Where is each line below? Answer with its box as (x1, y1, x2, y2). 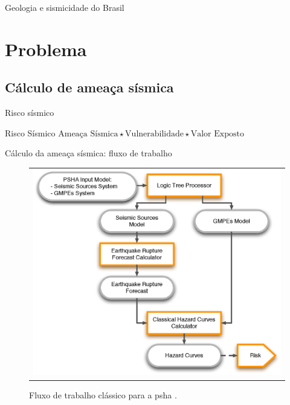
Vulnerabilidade (125, 129, 184, 138)
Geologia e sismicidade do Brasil (5, 1, 124, 13)
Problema (5, 36, 87, 61)
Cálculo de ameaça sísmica (5, 78, 174, 97)
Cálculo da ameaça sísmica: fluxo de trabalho (5, 147, 172, 159)
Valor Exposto (190, 129, 244, 138)
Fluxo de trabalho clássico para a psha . (29, 388, 177, 401)
